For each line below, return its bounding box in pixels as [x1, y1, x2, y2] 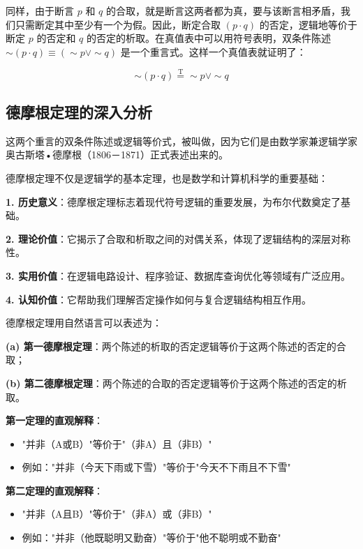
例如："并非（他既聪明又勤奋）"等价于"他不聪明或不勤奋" [22, 530, 281, 545]
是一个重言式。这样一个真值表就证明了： [120, 44, 306, 59]
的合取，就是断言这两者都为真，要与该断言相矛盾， [105, 3, 341, 17]
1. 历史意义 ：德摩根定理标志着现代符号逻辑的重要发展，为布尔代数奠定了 [6, 194, 341, 209]
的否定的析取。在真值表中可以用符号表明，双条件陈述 [86, 31, 331, 45]
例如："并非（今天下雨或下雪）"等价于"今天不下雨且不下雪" [22, 460, 291, 474]
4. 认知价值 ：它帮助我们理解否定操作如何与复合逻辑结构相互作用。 [6, 292, 311, 306]
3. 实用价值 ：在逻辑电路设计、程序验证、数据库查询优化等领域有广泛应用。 [6, 268, 350, 283]
